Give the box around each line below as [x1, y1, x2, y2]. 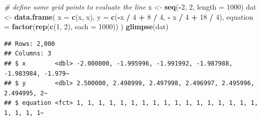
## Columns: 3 [4, 50, 52, 57]
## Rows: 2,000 [4, 40, 55, 47]
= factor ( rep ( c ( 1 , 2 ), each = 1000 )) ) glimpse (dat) [4, 21, 169, 32]
